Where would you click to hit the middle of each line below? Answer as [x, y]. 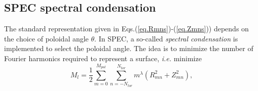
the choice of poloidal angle [46, 38]
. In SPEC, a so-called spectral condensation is [166, 38]
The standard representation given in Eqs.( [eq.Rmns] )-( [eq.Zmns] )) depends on [126, 29]
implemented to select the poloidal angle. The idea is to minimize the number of [129, 48]
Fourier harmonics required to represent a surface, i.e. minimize [103, 58]
